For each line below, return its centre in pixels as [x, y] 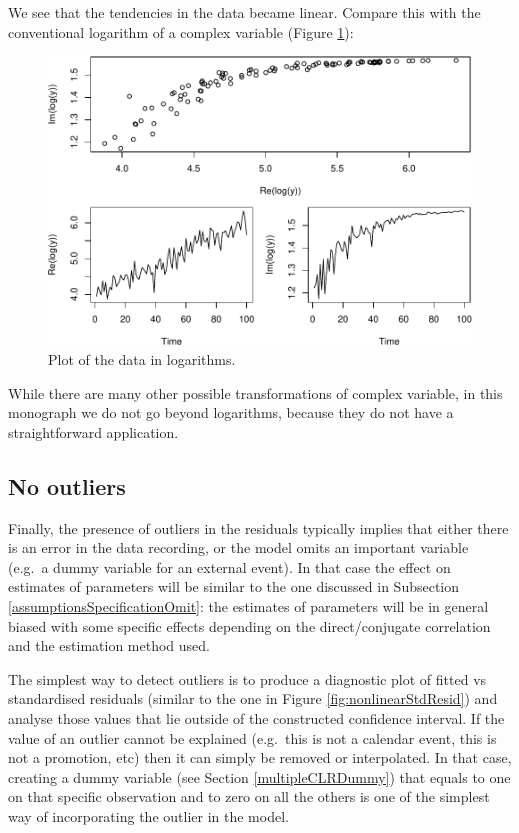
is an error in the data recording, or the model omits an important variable [238, 547]
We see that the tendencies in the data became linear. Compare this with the [244, 12]
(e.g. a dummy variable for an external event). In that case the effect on [229, 566]
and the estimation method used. [109, 645]
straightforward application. [93, 431]
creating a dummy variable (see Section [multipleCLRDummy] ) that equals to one [259, 776]
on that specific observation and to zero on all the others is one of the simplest [249, 796]
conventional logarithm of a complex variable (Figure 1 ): [181, 31]
